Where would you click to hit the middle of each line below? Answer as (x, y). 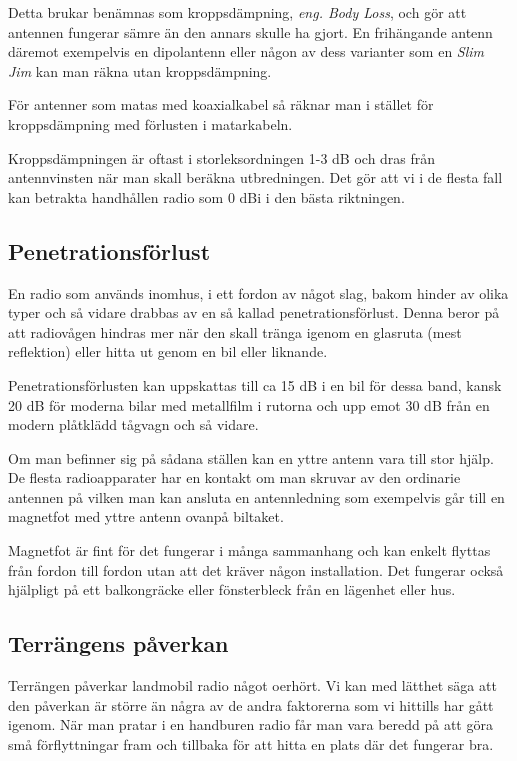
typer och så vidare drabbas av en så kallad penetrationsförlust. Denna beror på (254, 312)
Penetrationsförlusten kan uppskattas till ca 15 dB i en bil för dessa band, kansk (255, 384)
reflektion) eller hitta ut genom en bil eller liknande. (168, 351)
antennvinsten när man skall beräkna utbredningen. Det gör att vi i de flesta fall (255, 177)
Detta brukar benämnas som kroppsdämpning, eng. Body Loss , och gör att (237, 12)
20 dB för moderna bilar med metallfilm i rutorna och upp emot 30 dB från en (249, 404)
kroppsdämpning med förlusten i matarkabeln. (150, 123)
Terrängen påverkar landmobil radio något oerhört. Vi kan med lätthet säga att (252, 685)
